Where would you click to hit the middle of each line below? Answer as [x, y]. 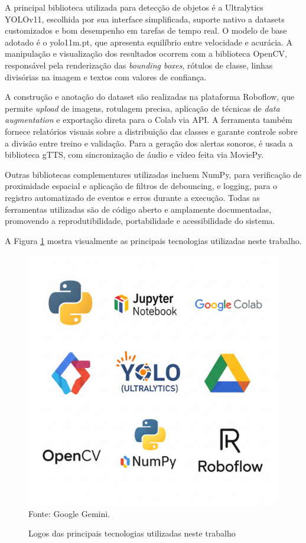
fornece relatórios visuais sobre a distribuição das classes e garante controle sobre [151, 131]
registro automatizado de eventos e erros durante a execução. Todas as [132, 197]
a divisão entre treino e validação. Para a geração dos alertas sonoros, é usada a [149, 143]
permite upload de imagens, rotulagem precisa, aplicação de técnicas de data [142, 108]
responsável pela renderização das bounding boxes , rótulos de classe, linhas [139, 65]
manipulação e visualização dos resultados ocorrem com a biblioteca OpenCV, [146, 53]
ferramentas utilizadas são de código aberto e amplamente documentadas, [138, 209]
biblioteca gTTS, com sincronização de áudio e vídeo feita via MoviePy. [134, 155]
